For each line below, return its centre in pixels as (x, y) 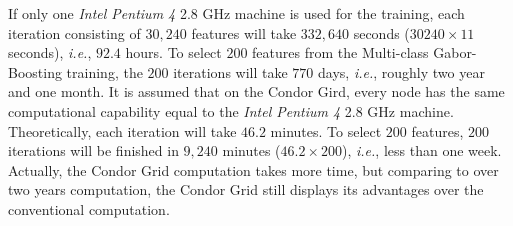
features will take (244, 32)
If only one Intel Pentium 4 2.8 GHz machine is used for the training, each (236, 13)
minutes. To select (326, 130)
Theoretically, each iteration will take (122, 130)
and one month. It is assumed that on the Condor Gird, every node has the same (256, 91)
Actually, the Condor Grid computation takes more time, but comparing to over (253, 169)
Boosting (35, 71)
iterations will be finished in (93, 150)
